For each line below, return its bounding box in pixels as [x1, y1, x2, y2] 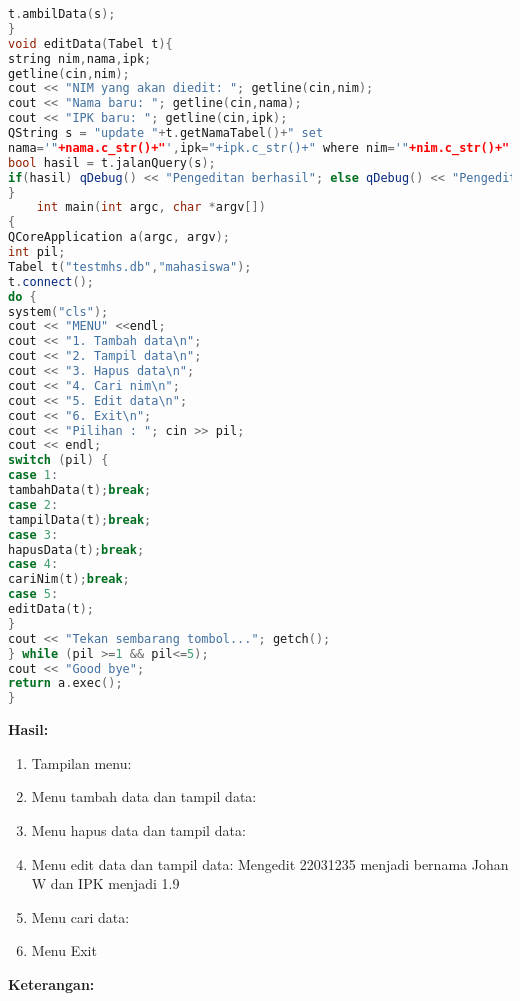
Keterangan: [8, 973, 95, 994]
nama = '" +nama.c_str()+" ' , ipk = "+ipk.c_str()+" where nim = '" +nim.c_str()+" [8, 140, 510, 155]
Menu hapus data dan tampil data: [31, 819, 246, 840]
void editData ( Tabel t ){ [8, 36, 173, 51]
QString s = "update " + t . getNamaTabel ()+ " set [8, 126, 324, 140]
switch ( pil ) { [8, 453, 109, 468]
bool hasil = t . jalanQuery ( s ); [8, 155, 216, 170]
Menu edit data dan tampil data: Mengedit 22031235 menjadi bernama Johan [31, 853, 509, 874]
